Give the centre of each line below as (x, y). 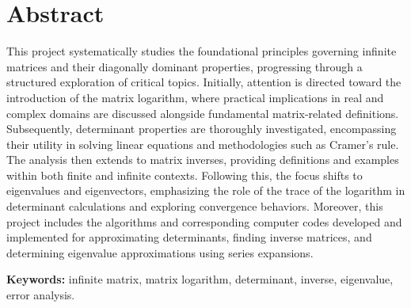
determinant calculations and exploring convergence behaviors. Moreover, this (195, 206)
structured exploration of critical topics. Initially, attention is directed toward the (204, 82)
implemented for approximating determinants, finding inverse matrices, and (189, 237)
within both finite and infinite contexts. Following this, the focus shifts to (185, 175)
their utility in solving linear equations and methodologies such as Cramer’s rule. (203, 144)
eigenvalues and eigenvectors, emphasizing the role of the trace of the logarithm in (206, 190)
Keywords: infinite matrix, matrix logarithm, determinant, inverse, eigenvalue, (200, 279)
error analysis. (41, 295)
